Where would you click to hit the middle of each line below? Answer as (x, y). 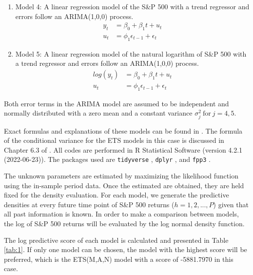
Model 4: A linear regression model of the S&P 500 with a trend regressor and (132, 6)
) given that (231, 204)
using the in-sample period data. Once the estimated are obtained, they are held (124, 185)
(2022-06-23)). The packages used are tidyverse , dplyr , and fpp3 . (107, 159)
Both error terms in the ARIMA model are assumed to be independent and (117, 103)
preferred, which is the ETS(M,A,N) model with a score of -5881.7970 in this (119, 259)
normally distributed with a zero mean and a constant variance (98, 113)
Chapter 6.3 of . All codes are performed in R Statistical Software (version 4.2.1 (123, 149)
